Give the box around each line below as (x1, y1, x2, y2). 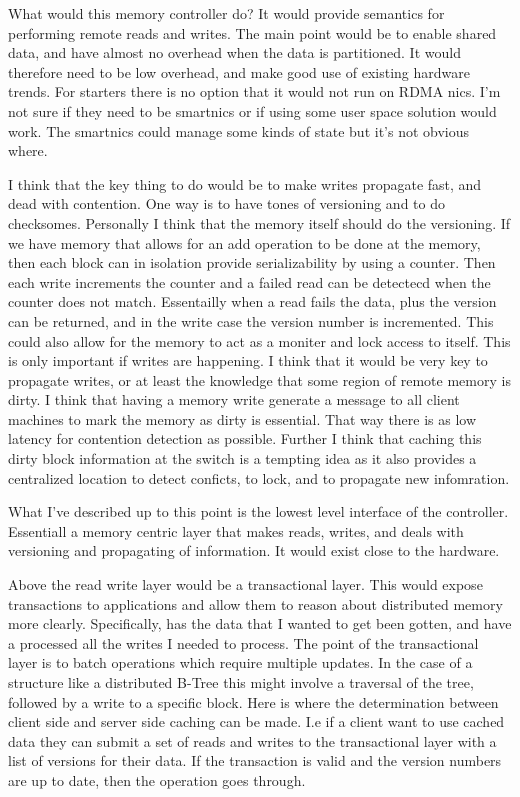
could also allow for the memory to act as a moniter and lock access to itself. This (8, 330, 511, 351)
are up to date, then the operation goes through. (8, 769, 306, 790)
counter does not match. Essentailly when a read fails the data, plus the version (8, 291, 497, 312)
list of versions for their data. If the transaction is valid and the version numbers (8, 750, 502, 771)
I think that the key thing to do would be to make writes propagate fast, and (8, 173, 482, 194)
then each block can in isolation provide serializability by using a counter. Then (8, 252, 496, 273)
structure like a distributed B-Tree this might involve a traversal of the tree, (8, 672, 474, 692)
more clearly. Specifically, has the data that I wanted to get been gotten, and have (8, 613, 512, 634)
